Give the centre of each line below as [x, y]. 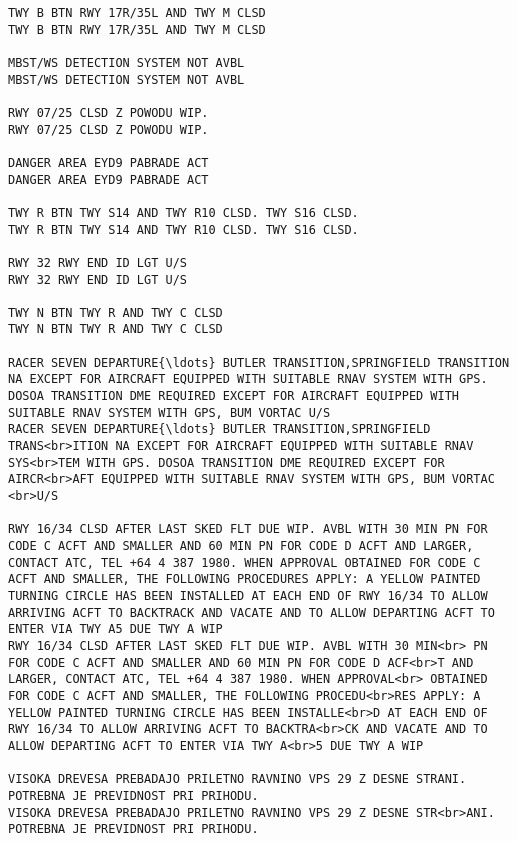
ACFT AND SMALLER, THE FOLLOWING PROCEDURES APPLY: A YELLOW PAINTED [244, 579]
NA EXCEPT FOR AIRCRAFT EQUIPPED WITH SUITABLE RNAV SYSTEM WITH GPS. [248, 379]
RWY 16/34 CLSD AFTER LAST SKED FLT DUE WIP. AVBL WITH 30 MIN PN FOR [248, 529]
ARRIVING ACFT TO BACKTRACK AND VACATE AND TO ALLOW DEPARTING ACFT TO [251, 612]
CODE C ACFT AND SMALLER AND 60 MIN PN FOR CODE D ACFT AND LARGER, [241, 546]
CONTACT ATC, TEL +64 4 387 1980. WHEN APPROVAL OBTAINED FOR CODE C [244, 562]
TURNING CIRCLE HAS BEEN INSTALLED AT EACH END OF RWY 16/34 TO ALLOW [248, 595]
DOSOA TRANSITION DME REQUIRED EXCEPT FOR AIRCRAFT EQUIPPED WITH [234, 396]
